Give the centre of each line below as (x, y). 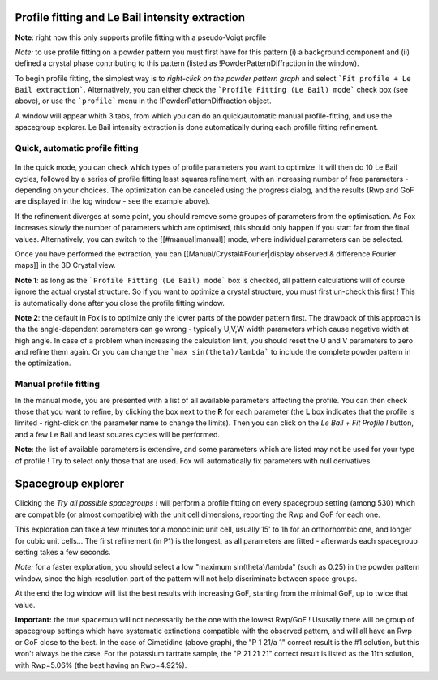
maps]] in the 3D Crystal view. (65, 265)
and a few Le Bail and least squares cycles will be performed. (118, 434)
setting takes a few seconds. (63, 553)
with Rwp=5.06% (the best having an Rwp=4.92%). (101, 665)
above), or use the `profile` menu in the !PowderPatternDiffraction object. (143, 101)
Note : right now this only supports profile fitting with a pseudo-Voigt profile (141, 37)
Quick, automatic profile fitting (77, 148)
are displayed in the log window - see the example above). (113, 201)
